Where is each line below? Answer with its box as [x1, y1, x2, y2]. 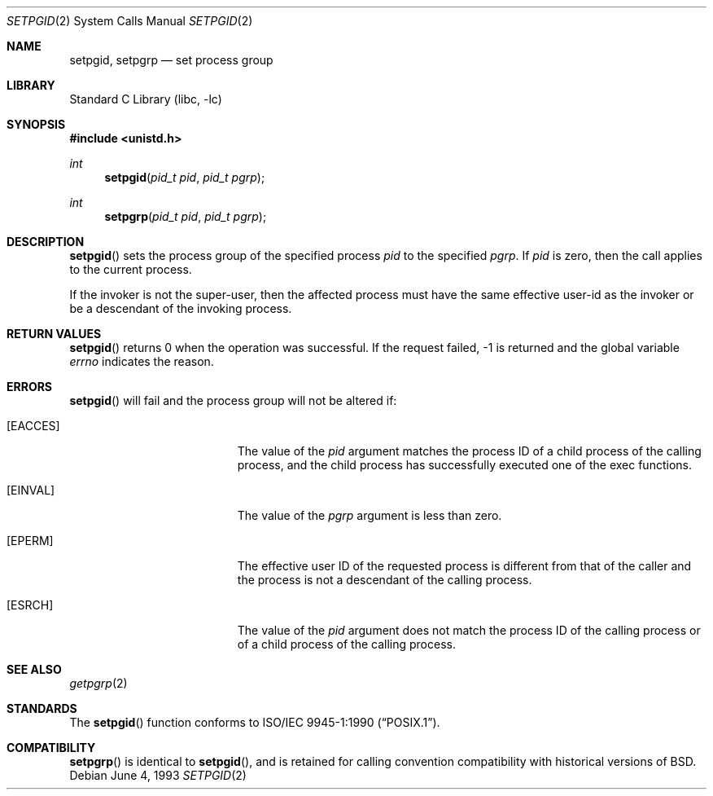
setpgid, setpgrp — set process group [69, 53, 273, 67]
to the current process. [69, 262, 192, 276]
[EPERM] [7, 534, 54, 548]
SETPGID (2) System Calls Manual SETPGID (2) [7, 14, 253, 28]
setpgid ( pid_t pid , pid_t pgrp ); [104, 170, 265, 184]
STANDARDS [7, 701, 77, 715]
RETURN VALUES [7, 327, 102, 341]
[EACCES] [7, 419, 60, 433]
